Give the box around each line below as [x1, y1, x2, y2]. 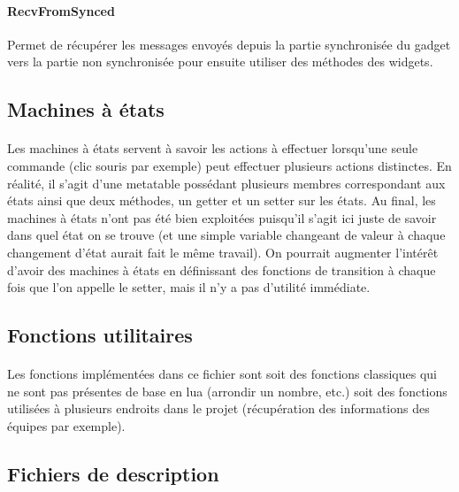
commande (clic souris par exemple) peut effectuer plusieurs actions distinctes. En [7, 156, 452, 174]
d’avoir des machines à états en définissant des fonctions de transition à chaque [7, 260, 436, 279]
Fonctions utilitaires [7, 321, 193, 349]
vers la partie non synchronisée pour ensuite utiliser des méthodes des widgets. [7, 52, 433, 71]
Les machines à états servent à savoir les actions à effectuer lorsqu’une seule [7, 139, 418, 158]
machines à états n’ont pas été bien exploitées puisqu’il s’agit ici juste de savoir [7, 208, 437, 227]
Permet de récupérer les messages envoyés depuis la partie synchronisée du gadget [7, 35, 451, 53]
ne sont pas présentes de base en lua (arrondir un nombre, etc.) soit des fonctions [7, 381, 448, 400]
